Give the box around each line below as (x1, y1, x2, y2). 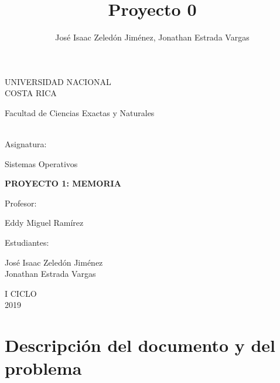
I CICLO (5, 287, 37, 299)
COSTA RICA (5, 87, 57, 99)
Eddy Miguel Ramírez (5, 216, 84, 229)
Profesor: (5, 196, 37, 209)
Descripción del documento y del (5, 333, 276, 357)
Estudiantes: (5, 236, 49, 249)
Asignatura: (5, 138, 47, 150)
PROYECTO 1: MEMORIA (5, 177, 121, 189)
